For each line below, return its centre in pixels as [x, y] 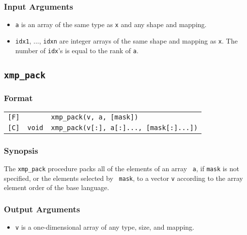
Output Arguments [42, 209]
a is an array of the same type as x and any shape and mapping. [111, 24]
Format [18, 98]
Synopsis [21, 150]
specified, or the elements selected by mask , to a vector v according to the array [123, 178]
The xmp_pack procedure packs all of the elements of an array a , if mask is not [122, 168]
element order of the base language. [57, 187]
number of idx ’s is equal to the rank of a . [77, 50]
